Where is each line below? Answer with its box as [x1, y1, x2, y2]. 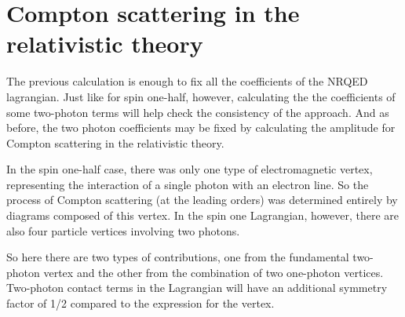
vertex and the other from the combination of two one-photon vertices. [43, 264, 384, 280]
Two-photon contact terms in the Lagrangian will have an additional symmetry [6, 279, 388, 296]
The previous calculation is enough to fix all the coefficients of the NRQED [6, 73, 368, 89]
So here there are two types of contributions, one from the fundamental [6, 249, 349, 265]
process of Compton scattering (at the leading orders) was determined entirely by [6, 191, 398, 208]
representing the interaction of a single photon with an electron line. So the [6, 176, 369, 192]
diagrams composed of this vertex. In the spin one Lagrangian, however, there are [6, 207, 400, 224]
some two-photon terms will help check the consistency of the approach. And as [6, 104, 389, 120]
